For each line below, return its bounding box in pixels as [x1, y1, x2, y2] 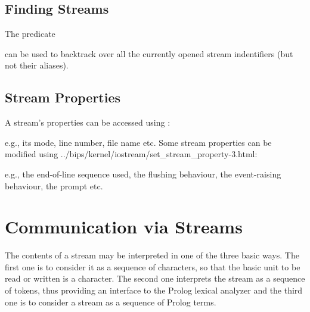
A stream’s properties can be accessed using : [5, 116, 170, 129]
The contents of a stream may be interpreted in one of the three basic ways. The [5, 249, 299, 261]
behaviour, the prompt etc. [5, 179, 103, 192]
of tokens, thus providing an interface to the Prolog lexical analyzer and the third [5, 284, 303, 297]
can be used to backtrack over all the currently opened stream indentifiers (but [5, 47, 293, 60]
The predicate [5, 27, 55, 40]
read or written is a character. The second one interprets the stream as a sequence [5, 272, 305, 285]
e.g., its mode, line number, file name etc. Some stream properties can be [5, 136, 272, 148]
